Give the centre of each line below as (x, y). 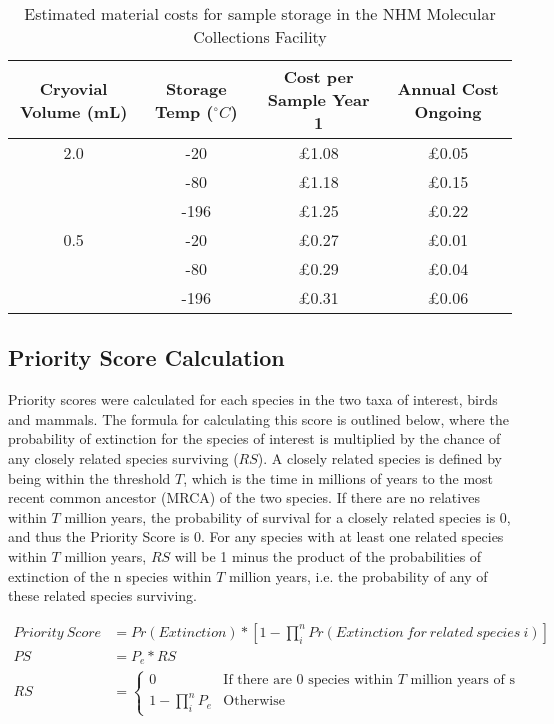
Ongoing (448, 111)
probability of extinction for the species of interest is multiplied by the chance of (254, 438)
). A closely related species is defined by (379, 457)
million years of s (462, 679)
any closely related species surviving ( (123, 457)
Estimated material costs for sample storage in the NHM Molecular (260, 13)
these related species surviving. (102, 595)
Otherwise (254, 701)
